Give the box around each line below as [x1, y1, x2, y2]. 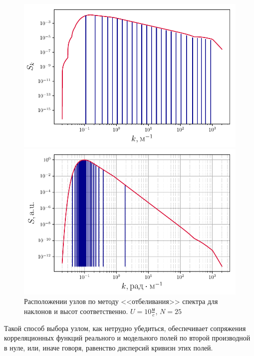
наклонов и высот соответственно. [24, 305, 128, 316]
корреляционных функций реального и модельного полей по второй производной [4, 332, 251, 343]
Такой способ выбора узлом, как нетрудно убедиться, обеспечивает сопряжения [4, 322, 246, 333]
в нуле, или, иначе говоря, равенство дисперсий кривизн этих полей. [4, 342, 213, 352]
